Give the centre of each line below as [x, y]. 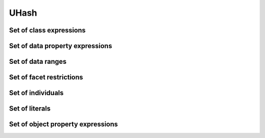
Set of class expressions [47, 30]
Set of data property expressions [61, 46]
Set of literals [30, 109]
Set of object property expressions [64, 124]
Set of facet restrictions [46, 77]
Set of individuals [36, 93]
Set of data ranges [38, 62]
